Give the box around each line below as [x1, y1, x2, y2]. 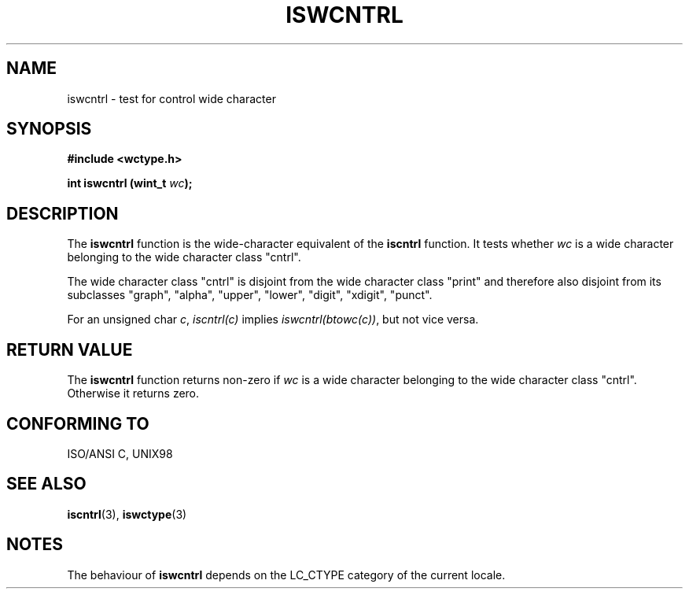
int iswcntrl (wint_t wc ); [67, 176, 193, 190]
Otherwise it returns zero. [67, 386, 200, 401]
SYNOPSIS [6, 119, 92, 139]
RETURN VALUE [6, 339, 133, 360]
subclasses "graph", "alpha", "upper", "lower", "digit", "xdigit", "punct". [67, 288, 433, 302]
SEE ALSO [6, 474, 87, 494]
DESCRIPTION [6, 203, 119, 224]
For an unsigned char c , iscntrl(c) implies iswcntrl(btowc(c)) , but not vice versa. [67, 312, 479, 327]
